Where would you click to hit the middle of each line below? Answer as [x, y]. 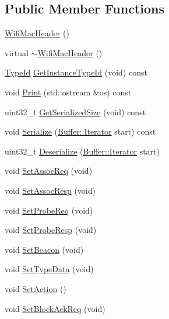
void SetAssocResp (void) [50, 190]
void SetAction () [36, 288]
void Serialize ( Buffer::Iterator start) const [80, 131]
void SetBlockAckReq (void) [55, 308]
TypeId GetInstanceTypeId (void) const [76, 72]
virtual [17, 52]
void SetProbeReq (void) [49, 210]
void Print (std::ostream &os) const [68, 92]
